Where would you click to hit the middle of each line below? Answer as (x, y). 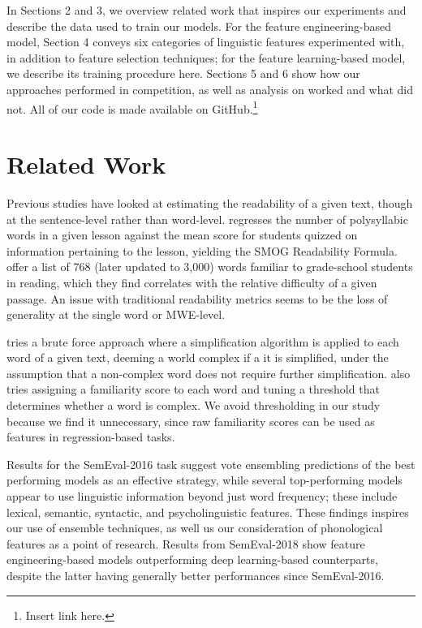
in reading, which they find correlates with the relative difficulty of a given (192, 282)
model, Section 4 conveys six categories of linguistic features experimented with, (206, 42)
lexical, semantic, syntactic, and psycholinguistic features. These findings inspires (208, 512)
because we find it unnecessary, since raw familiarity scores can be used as (191, 421)
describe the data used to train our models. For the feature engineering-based (199, 26)
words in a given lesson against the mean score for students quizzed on (182, 235)
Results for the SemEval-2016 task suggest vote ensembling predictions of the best (211, 464)
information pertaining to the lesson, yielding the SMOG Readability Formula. (202, 250)
